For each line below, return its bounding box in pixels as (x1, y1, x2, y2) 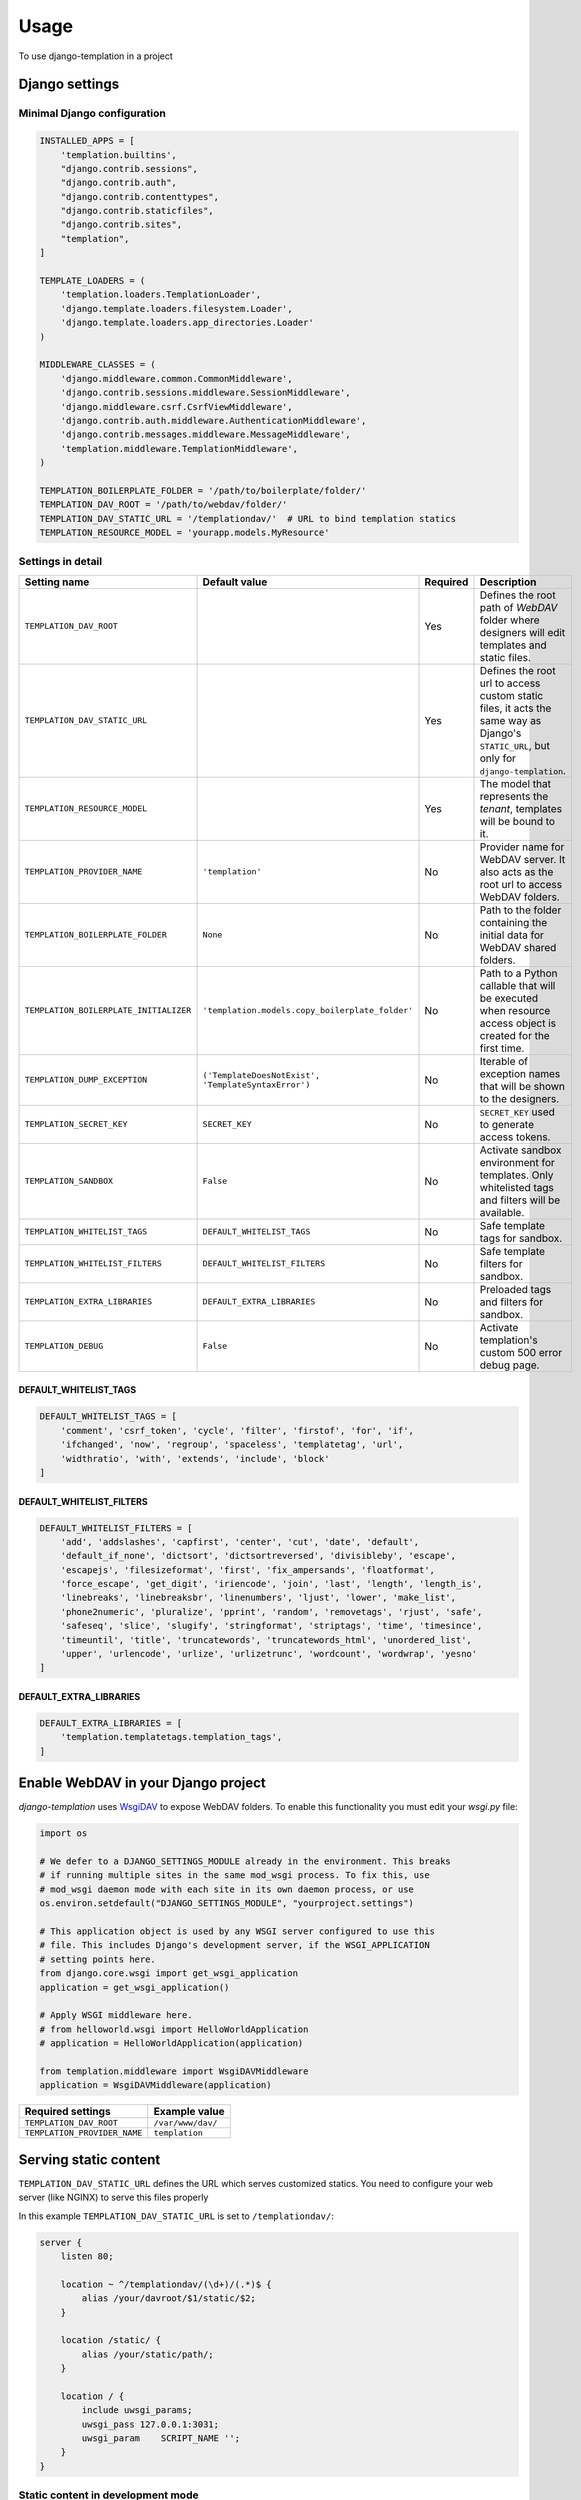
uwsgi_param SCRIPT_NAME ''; (81, 2433, 240, 2444)
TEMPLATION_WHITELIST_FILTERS (24, 1258, 162, 1269)
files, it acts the (479, 701, 552, 715)
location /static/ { (60, 2335, 162, 2346)
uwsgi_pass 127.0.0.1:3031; (81, 2418, 220, 2430)
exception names (479, 1066, 561, 1080)
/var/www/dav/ (153, 2118, 218, 2129)
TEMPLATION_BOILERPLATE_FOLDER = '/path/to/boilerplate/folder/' (39, 485, 367, 496)
